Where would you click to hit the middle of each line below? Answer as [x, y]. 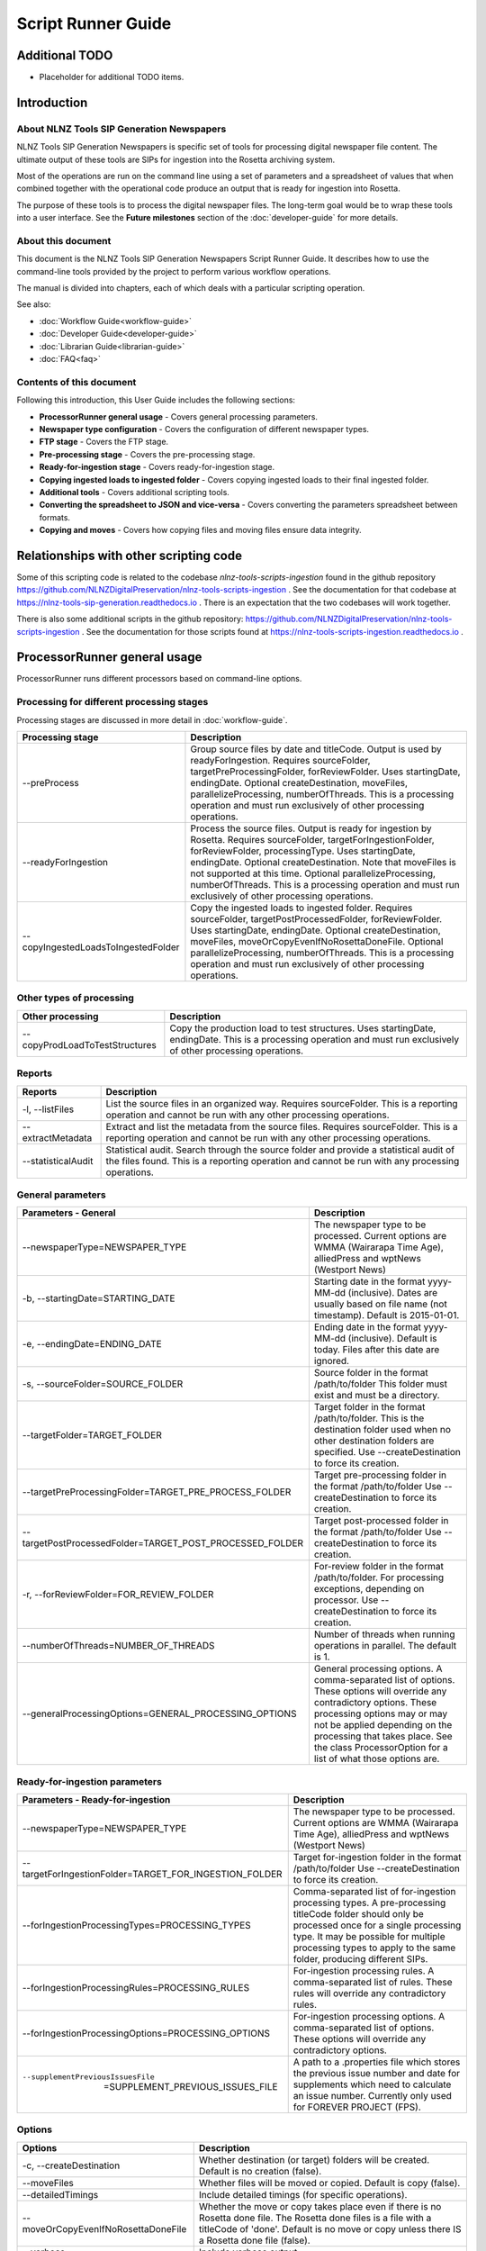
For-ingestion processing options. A [369, 2016]
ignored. [332, 1361]
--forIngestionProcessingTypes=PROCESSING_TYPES [136, 1925]
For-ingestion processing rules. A [364, 1971]
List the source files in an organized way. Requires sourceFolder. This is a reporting [282, 1103]
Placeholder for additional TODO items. [112, 77]
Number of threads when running [384, 1634]
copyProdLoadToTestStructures [89, 1044]
